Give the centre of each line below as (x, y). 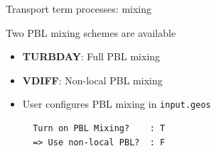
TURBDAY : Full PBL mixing (91, 56)
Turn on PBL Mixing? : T (99, 129)
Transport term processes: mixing (79, 9)
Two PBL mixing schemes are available (91, 32)
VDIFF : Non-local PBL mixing (92, 80)
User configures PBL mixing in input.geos (117, 104)
